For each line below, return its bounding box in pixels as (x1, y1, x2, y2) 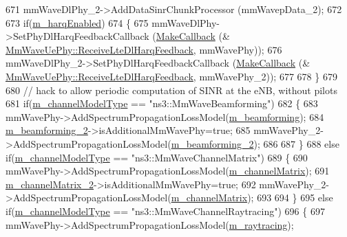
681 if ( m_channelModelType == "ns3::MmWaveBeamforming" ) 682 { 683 (6, 96, 318, 111)
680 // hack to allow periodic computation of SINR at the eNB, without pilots (6, 82, 337, 97)
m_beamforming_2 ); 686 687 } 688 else (171, 136, 339, 150)
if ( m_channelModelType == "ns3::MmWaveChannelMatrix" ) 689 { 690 (6, 150, 308, 164)
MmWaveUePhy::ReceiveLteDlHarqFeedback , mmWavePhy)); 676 (6, 42, 282, 56)
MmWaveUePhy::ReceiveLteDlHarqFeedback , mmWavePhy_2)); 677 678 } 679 (6, 69, 337, 83)
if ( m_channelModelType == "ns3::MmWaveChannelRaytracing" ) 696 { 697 (6, 203, 325, 218)
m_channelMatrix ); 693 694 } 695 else (171, 190, 333, 205)
